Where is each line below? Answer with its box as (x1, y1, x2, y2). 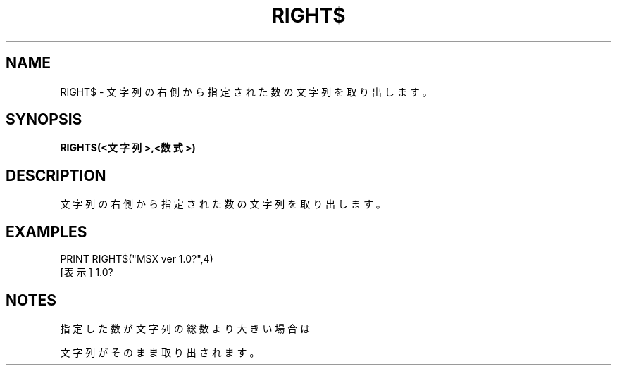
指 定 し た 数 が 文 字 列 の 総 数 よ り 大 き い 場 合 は (60, 322, 311, 334)
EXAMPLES (6, 222, 87, 241)
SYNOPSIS (6, 111, 82, 129)
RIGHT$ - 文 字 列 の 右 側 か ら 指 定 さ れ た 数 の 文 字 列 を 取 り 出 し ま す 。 (60, 85, 432, 98)
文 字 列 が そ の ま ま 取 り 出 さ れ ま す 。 (60, 346, 260, 358)
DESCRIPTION (6, 166, 106, 184)
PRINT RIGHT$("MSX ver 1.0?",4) (60, 253, 213, 265)
